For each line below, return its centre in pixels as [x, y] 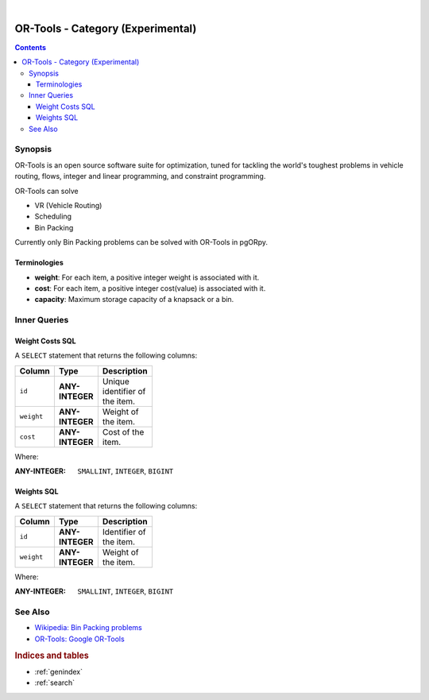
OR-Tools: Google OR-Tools [79, 639]
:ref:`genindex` [59, 671]
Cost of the [123, 431]
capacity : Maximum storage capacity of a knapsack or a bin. [134, 300]
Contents [31, 47]
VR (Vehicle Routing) [68, 205]
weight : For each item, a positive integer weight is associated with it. [147, 277]
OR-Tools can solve [46, 191]
